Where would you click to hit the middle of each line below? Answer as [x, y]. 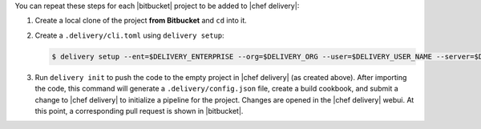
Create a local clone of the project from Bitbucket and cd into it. [141, 21]
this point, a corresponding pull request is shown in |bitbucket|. [139, 111]
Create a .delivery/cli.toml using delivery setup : [129, 35]
